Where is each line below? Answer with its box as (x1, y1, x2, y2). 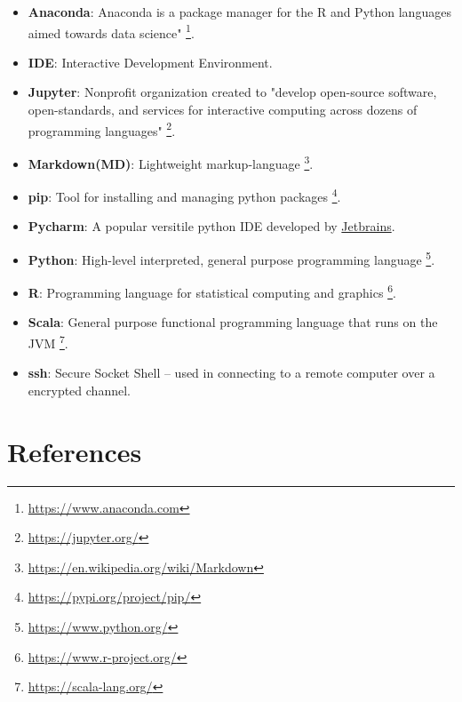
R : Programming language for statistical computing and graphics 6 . (28, 281, 396, 301)
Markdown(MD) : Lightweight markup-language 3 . (28, 151, 314, 172)
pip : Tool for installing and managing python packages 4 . (28, 185, 341, 205)
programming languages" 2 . (28, 118, 176, 140)
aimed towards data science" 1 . (28, 20, 195, 42)
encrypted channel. (28, 380, 131, 399)
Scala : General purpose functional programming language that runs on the (28, 313, 438, 331)
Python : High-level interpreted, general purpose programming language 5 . (28, 247, 435, 268)
